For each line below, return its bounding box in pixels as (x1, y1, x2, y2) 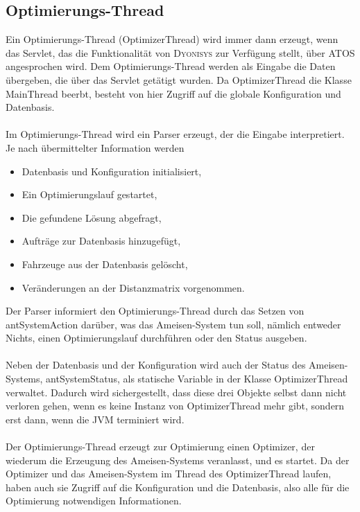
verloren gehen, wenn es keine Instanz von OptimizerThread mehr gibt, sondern (6, 398, 345, 413)
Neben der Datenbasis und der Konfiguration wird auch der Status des (6, 357, 306, 372)
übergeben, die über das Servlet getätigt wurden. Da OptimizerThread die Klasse (6, 72, 352, 87)
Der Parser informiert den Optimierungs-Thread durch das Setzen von (6, 303, 305, 318)
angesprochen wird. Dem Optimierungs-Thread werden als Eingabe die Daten (6, 59, 336, 73)
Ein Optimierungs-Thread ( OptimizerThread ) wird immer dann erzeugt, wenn (6, 32, 338, 46)
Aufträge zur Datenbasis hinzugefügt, (22, 233, 181, 248)
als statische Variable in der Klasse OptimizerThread (123, 371, 348, 386)
